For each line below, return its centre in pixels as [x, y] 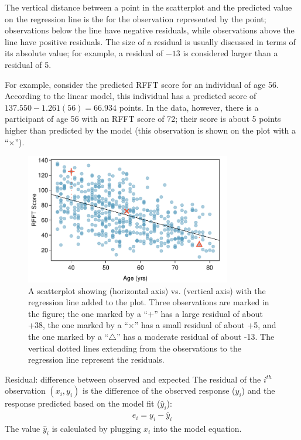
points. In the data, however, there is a [189, 107]
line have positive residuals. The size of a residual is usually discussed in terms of [150, 41]
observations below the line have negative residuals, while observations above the [150, 30]
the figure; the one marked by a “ [88, 313]
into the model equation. [197, 429]
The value [23, 429]
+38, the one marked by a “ [78, 325]
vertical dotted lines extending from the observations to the [135, 348]
